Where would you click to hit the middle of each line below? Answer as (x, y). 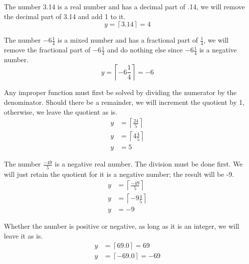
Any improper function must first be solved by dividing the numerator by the (120, 92)
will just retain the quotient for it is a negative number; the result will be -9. (119, 174)
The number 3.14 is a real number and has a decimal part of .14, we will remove (124, 6)
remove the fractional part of (47, 50)
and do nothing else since (145, 50)
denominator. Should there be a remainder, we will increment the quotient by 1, (124, 102)
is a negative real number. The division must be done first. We (149, 164)
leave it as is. (24, 235)
